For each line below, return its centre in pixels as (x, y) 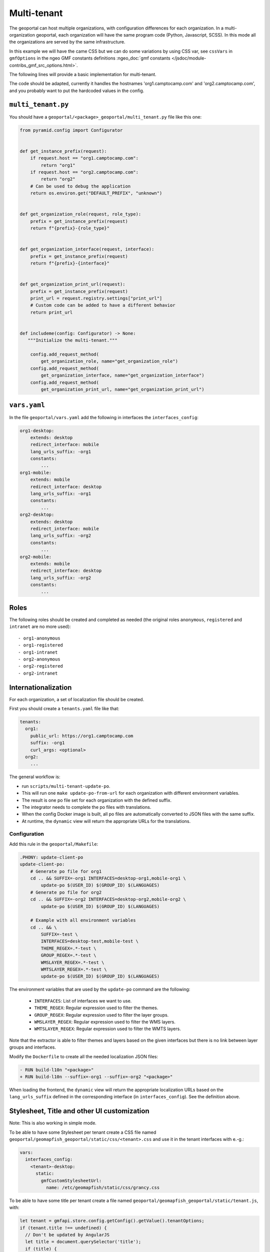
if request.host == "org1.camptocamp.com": (84, 158)
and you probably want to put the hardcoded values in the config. (77, 91)
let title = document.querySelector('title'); (83, 1242)
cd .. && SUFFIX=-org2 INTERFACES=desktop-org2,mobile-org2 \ (108, 899)
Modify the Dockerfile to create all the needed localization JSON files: (84, 1056)
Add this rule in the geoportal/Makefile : (54, 844)
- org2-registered (41, 666)
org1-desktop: (37, 430)
